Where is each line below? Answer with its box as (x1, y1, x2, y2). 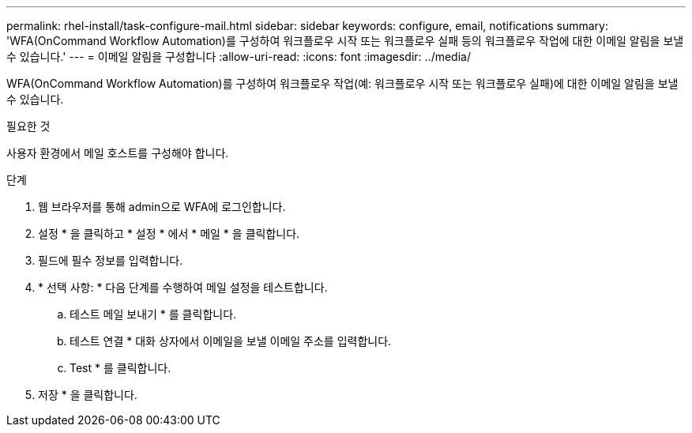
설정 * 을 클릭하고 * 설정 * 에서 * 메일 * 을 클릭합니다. (38, 227, 300, 240)
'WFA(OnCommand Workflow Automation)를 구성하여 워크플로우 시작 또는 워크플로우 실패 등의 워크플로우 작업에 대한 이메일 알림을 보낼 (6, 34, 684, 47)
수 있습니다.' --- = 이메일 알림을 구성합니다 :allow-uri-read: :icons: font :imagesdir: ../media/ (6, 50, 471, 63)
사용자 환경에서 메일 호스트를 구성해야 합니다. (6, 146, 229, 160)
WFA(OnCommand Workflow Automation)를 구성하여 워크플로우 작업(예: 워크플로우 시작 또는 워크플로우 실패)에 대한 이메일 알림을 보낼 (6, 77, 679, 90)
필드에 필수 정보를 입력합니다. (38, 254, 183, 267)
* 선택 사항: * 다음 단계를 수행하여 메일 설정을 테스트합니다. (38, 281, 328, 294)
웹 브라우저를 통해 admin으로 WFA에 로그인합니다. (38, 200, 286, 213)
